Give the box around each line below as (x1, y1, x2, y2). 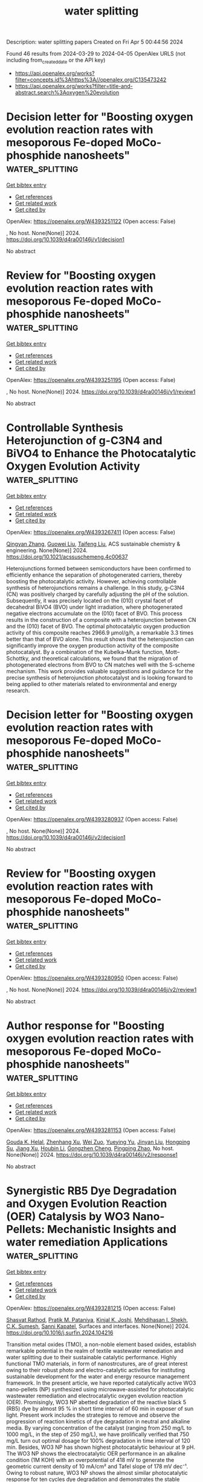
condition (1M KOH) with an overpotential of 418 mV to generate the (6, 1456, 175, 1463)
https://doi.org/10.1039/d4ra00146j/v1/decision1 (6, 236, 125, 243)
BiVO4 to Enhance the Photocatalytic (6, 447, 196, 461)
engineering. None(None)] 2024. (6, 546, 88, 554)
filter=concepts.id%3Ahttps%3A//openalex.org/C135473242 (14, 76, 167, 83)
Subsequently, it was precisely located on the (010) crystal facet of (6, 597, 173, 604)
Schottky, (6, 655, 30, 662)
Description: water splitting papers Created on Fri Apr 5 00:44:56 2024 (6, 38, 183, 46)
